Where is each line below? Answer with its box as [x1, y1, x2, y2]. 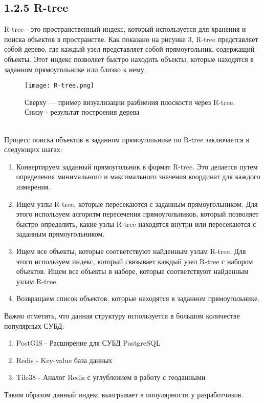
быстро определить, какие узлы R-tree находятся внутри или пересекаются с [16, 218, 256, 229]
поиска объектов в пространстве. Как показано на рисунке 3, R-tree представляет [4, 33, 258, 44]
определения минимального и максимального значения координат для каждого [16, 171, 260, 182]
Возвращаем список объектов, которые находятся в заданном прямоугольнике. [16, 293, 260, 304]
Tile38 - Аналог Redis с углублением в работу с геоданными [16, 372, 206, 383]
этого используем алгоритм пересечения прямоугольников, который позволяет [16, 208, 259, 219]
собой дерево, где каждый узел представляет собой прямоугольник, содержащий [4, 44, 255, 54]
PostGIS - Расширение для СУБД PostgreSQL [16, 337, 161, 348]
